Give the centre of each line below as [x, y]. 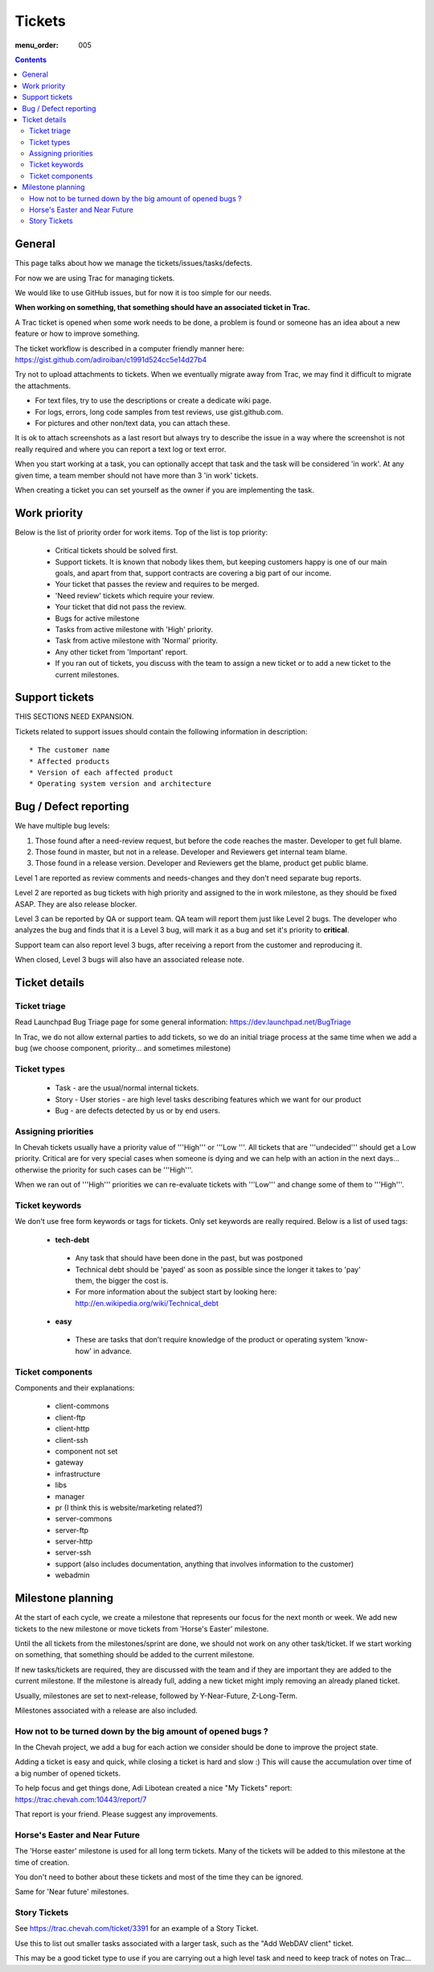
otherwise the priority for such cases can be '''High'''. [104, 1170]
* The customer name [70, 750]
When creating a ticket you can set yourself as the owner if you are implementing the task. [165, 490]
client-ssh [72, 1440]
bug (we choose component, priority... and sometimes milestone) [123, 1048]
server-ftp [72, 1530]
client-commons [82, 1406]
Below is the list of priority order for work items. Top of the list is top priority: [141, 532]
